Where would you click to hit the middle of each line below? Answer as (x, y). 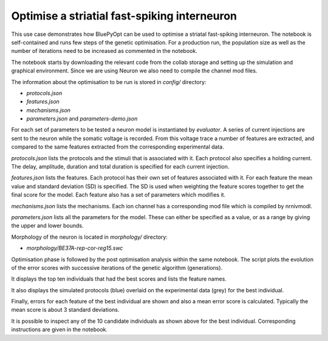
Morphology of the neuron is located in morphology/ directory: (90, 237)
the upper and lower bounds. (48, 226)
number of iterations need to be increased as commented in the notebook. (104, 51)
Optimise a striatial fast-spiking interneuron (124, 16)
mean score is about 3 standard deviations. (65, 310)
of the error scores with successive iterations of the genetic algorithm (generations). (117, 267)
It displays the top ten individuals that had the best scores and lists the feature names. (119, 279)
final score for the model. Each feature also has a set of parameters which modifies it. (118, 195)
